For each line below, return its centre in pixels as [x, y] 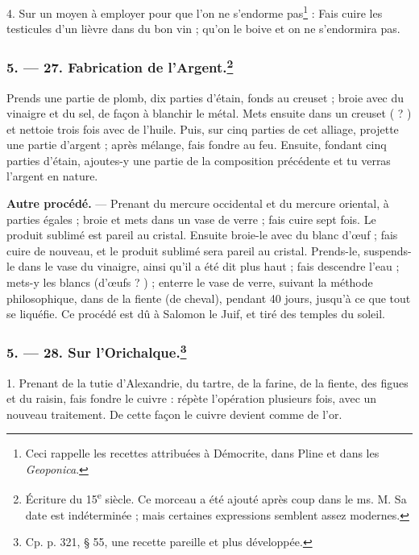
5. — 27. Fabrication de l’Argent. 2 [120, 66]
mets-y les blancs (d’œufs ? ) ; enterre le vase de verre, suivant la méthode [190, 282]
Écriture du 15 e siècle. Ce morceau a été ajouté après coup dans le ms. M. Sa [216, 498]
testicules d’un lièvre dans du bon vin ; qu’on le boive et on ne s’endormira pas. [203, 29]
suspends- [388, 250]
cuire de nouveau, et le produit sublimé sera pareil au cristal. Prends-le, [184, 250]
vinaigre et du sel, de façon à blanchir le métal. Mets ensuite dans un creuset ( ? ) [209, 113]
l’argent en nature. [52, 176]
